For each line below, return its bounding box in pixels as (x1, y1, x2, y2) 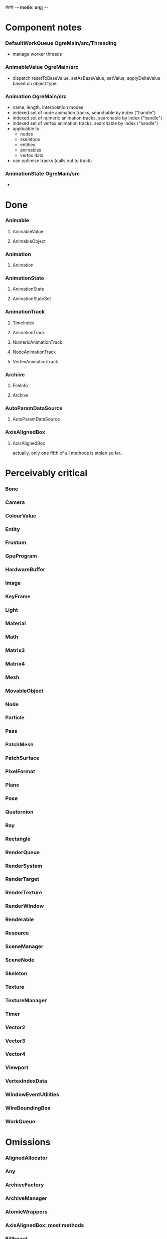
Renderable (5, 916, 34, 923)
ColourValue (5, 512, 37, 519)
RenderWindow (5, 903, 44, 910)
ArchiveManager (5, 1194, 48, 1201)
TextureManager (5, 997, 47, 1004)
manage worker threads (12, 51, 62, 57)
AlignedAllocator (5, 1154, 48, 1161)
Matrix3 (5, 647, 25, 654)
